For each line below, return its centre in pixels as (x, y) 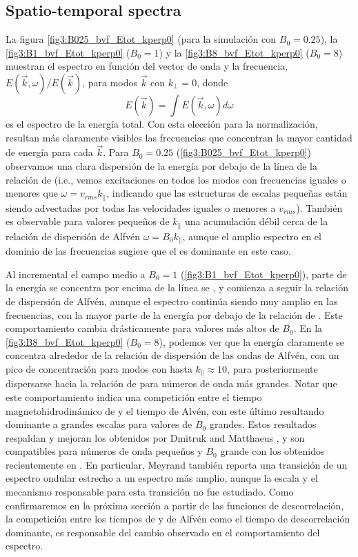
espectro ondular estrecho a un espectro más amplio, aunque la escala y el (162, 478)
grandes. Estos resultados (263, 424)
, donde (212, 82)
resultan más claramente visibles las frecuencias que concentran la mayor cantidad (179, 137)
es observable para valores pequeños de (88, 221)
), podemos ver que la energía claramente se (252, 341)
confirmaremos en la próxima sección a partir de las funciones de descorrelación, (175, 505)
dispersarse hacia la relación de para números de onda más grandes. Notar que (171, 383)
